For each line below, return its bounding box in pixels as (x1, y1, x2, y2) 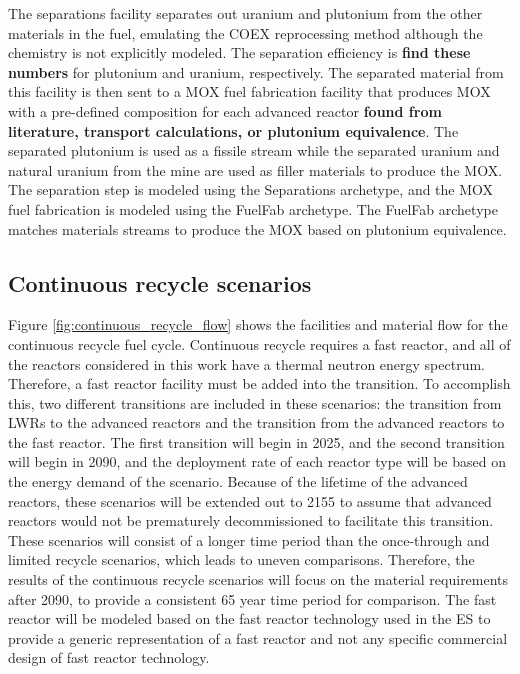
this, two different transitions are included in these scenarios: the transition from (8, 392, 502, 413)
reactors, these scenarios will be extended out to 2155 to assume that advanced (8, 490, 492, 511)
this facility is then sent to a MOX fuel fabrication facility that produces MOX (8, 81, 491, 102)
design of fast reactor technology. (8, 647, 210, 668)
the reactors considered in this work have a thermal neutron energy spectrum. (8, 353, 485, 374)
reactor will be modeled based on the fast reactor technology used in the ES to (8, 608, 491, 629)
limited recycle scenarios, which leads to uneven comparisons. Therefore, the (8, 549, 475, 570)
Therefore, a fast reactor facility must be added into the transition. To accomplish (8, 373, 511, 394)
